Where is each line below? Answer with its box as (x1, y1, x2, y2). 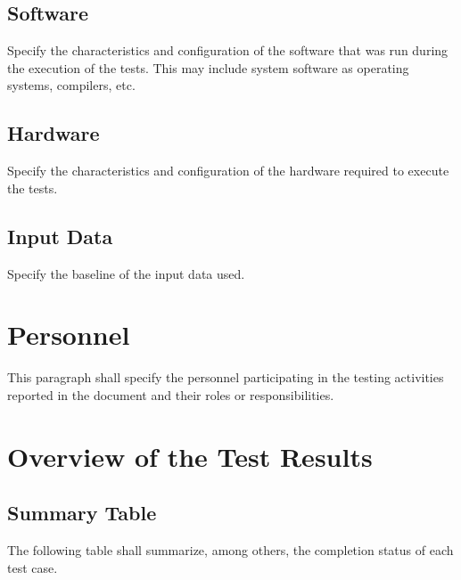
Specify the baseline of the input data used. (7, 264, 245, 282)
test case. (7, 558, 58, 576)
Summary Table (7, 499, 157, 527)
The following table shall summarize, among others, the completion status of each (7, 541, 454, 560)
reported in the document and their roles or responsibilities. (7, 385, 334, 404)
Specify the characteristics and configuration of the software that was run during (7, 41, 449, 60)
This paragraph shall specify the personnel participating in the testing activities (7, 368, 444, 387)
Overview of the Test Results (7, 437, 373, 474)
